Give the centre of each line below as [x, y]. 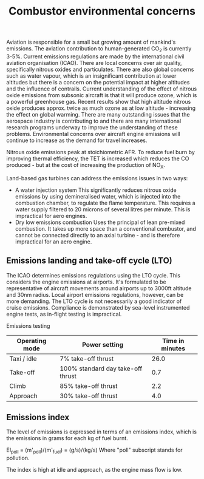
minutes [173, 348]
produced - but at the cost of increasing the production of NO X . [86, 165]
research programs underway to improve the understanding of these [92, 127]
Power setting [102, 344]
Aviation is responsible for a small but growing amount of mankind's [91, 42]
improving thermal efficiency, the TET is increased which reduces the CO [98, 158]
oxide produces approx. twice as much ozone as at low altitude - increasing [101, 108]
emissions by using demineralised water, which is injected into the [98, 196]
